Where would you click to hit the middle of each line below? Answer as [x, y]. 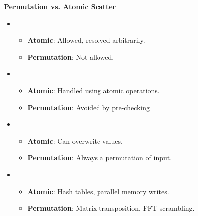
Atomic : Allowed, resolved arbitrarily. [86, 40]
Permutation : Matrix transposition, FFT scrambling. [111, 208]
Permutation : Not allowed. [71, 57]
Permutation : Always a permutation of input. [100, 157]
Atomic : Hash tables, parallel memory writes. [98, 191]
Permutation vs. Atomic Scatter [60, 6]
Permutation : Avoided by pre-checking [89, 107]
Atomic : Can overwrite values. [75, 140]
